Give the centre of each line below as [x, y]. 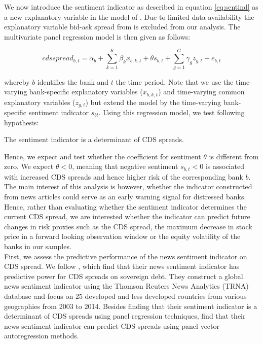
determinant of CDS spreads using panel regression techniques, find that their [125, 316]
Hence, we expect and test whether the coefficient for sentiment [103, 156]
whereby [17, 81]
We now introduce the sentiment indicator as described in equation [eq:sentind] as [131, 7]
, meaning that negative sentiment [125, 166]
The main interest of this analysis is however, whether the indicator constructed [128, 186]
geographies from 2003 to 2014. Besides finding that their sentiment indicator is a [131, 306]
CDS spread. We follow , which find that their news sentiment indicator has [122, 266]
